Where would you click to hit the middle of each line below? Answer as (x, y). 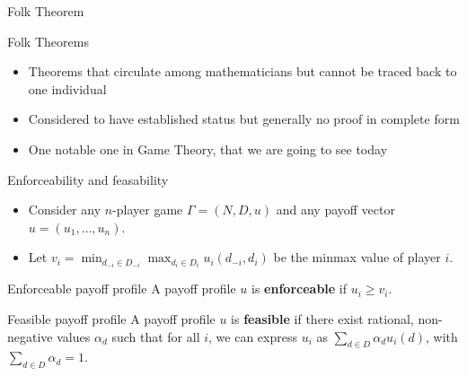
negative (30, 336)
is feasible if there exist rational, (322, 319)
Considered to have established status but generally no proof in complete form (244, 119)
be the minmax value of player (357, 257)
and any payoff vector (335, 210)
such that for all (156, 336)
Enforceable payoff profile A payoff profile (122, 289)
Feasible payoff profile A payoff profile (111, 319)
